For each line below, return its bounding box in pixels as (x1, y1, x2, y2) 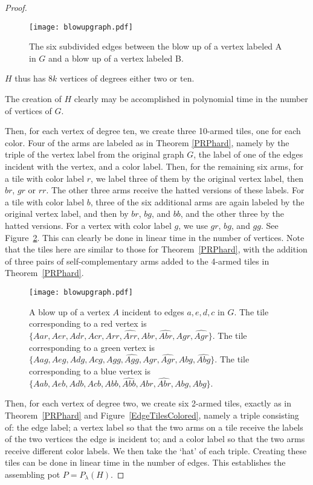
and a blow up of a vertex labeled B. (48, 51, 184, 64)
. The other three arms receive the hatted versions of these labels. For (46, 184, 305, 196)
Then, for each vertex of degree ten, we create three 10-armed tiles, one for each (5, 124, 301, 137)
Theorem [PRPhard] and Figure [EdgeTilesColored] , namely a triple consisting (5, 409, 299, 421)
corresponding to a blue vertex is (29, 365, 150, 377)
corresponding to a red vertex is (29, 317, 147, 330)
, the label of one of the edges (193, 148, 303, 161)
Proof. (5, 1, 27, 13)
